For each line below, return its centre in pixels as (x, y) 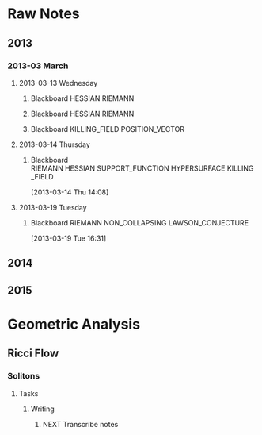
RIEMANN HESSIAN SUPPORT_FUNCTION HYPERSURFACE (128, 168)
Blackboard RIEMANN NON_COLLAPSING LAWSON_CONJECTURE (140, 222)
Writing (42, 409)
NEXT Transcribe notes (80, 424)
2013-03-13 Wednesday (58, 83)
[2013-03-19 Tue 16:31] (68, 238)
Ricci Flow (33, 354)
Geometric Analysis (74, 324)
